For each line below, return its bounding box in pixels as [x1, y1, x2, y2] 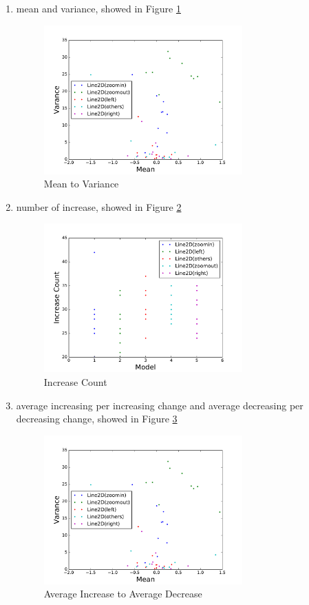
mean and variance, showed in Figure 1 [16, 1, 181, 15]
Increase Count [43, 374, 107, 389]
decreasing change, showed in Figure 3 [16, 411, 178, 426]
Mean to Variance [43, 176, 119, 191]
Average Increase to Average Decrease [43, 586, 202, 601]
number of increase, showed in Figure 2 [16, 199, 182, 214]
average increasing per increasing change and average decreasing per [16, 398, 303, 412]
